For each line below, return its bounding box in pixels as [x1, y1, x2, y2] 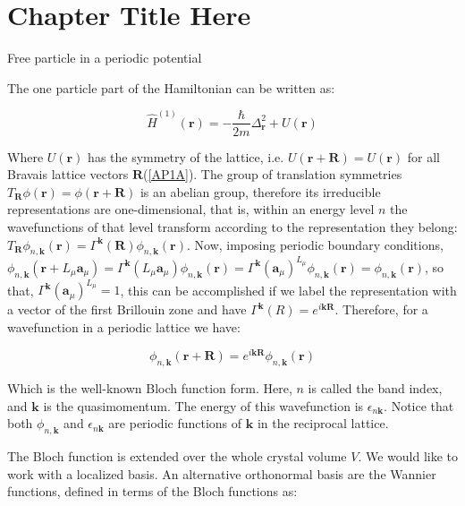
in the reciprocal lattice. [257, 414, 389, 433]
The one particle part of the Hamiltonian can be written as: [7, 78, 335, 97]
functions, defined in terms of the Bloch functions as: [7, 482, 298, 501]
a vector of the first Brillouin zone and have [7, 300, 247, 319]
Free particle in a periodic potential [7, 48, 202, 67]
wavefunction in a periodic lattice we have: [7, 317, 241, 336]
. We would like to [358, 447, 459, 466]
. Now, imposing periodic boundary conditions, [186, 235, 444, 253]
